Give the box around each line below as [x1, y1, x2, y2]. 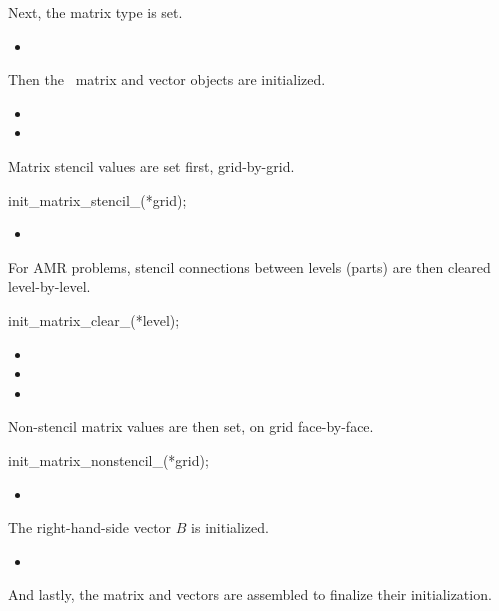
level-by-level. [8, 276, 91, 297]
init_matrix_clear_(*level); [8, 309, 180, 330]
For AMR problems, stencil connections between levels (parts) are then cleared [8, 256, 491, 277]
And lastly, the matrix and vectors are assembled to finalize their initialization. [8, 584, 492, 605]
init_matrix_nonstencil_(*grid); [8, 449, 209, 470]
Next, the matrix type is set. [8, 2, 183, 22]
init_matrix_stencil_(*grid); [8, 189, 187, 210]
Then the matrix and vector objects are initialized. [8, 69, 326, 90]
